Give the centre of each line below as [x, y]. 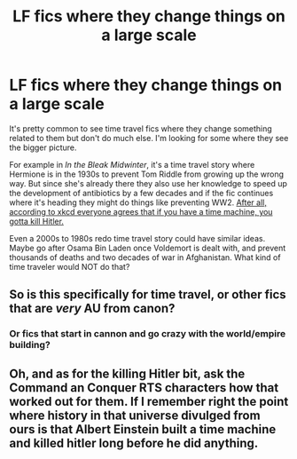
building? [30, 345]
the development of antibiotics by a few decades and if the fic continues [141, 193]
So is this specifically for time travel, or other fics [148, 295]
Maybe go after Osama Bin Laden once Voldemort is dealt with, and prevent [148, 248]
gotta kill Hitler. [37, 221]
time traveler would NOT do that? [70, 266]
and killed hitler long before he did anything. [134, 443]
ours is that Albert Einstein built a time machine [143, 429]
